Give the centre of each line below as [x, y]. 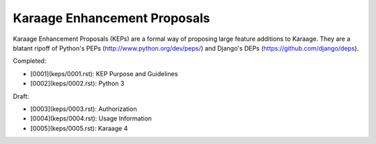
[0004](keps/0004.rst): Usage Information [91, 118]
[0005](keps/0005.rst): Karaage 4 [79, 128]
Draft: [21, 96]
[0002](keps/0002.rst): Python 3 [77, 84]
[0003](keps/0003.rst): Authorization [84, 109]
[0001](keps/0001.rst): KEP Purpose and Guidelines [104, 73]
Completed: [30, 61]
